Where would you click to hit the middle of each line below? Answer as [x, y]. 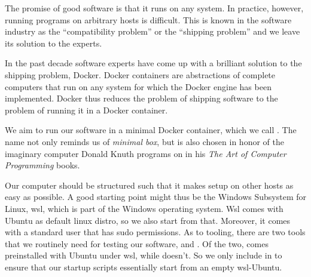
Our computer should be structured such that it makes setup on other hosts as [149, 185]
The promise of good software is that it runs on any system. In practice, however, [154, 8]
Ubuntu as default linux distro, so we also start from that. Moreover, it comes [148, 220]
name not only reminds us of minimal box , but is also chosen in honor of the [144, 141]
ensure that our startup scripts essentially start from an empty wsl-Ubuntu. [144, 267]
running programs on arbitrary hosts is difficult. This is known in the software [148, 19]
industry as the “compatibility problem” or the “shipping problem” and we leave [153, 31]
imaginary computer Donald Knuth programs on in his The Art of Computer [146, 153]
